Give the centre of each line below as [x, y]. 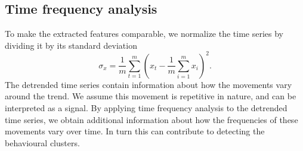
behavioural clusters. [42, 142]
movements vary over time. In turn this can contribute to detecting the [135, 131]
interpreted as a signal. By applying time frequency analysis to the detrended [146, 108]
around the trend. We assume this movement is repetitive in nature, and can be [151, 96]
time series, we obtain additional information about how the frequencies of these [151, 119]
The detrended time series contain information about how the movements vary [149, 84]
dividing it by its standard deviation [71, 45]
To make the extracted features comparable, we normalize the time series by [144, 34]
